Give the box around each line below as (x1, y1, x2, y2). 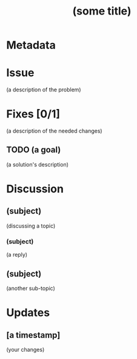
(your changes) (6, 346, 45, 353)
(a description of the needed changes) (6, 127, 102, 134)
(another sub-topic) (6, 285, 56, 292)
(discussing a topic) (6, 222, 56, 229)
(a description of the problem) (6, 86, 81, 93)
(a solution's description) (6, 160, 68, 168)
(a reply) (6, 251, 28, 259)
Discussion (6, 182, 64, 196)
